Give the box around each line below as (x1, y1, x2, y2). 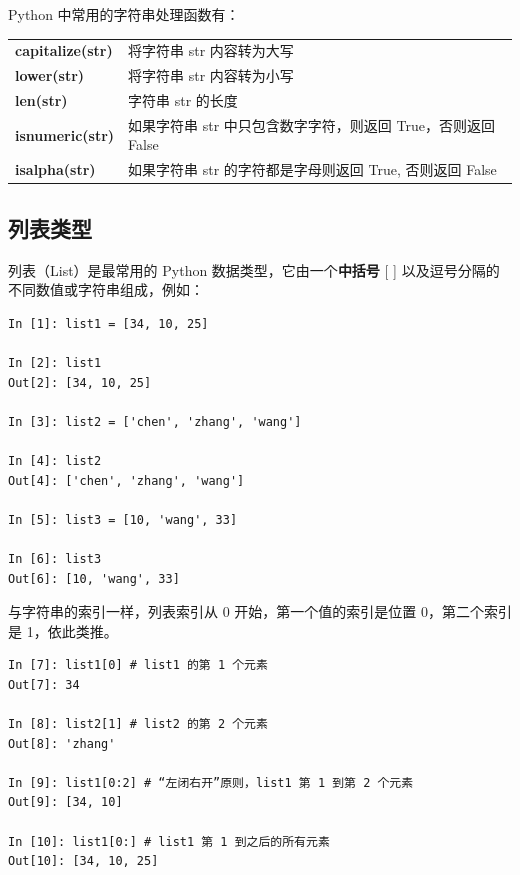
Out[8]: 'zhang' (8, 736, 116, 751)
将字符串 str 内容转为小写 (128, 65, 294, 86)
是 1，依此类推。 (8, 620, 118, 641)
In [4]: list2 (8, 453, 102, 468)
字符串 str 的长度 (128, 90, 238, 111)
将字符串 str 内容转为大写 (128, 40, 294, 61)
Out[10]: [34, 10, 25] (8, 854, 159, 869)
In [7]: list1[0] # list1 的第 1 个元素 (8, 658, 268, 673)
